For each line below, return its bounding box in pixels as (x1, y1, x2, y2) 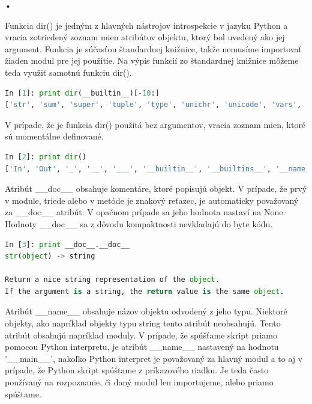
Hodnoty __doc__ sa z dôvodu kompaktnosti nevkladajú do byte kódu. (5, 217, 273, 230)
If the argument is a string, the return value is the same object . (5, 287, 284, 296)
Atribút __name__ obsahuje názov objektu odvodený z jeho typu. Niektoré (5, 305, 287, 317)
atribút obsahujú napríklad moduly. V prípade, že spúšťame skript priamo (5, 328, 278, 341)
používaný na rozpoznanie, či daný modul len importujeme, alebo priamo (5, 376, 274, 388)
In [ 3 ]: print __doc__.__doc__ (5, 240, 130, 249)
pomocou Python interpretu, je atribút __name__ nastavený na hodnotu (5, 340, 279, 353)
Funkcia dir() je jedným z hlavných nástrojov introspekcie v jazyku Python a (5, 19, 288, 31)
